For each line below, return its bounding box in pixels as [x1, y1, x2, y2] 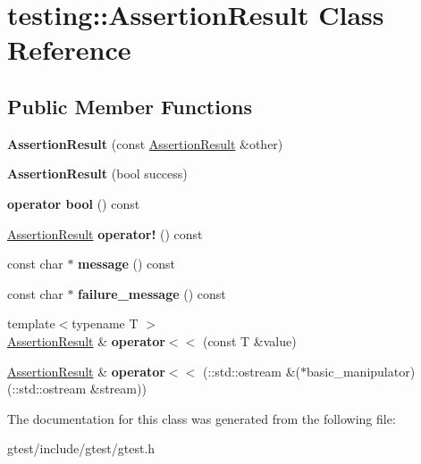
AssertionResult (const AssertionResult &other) [7, 134, 283, 153]
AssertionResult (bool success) [7, 164, 188, 183]
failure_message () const [78, 284, 226, 302]
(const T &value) [202, 331, 297, 350]
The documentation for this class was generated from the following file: [7, 409, 396, 427]
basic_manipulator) [307, 361, 416, 380]
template [7, 314, 55, 333]
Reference [7, 31, 131, 68]
